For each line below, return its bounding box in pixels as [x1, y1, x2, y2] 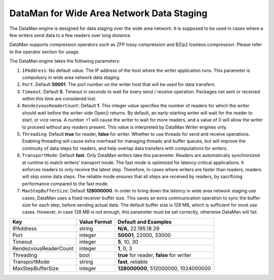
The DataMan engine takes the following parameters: [9, 58, 120, 64]
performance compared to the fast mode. [22, 180, 109, 187]
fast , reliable [117, 258, 148, 265]
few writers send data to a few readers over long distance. [9, 32, 131, 38]
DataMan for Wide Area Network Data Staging [9, 8, 208, 19]
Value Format [79, 218, 113, 225]
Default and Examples [117, 218, 172, 225]
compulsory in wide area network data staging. [22, 74, 121, 81]
